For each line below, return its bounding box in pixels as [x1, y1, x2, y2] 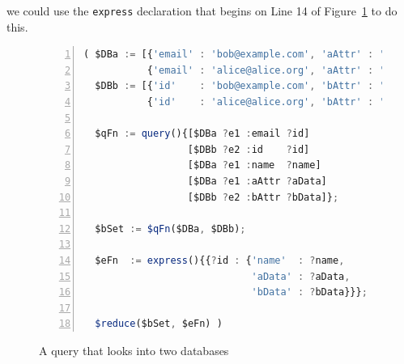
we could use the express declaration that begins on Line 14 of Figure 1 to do [6, 2, 398, 19]
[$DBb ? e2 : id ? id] [187, 143, 310, 155]
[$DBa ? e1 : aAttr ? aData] [187, 176, 327, 187]
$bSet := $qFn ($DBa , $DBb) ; [95, 222, 246, 235]
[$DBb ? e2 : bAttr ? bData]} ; [187, 191, 339, 203]
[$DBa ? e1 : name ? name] [187, 159, 321, 171]
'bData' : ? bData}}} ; [251, 286, 368, 298]
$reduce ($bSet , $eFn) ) [95, 318, 223, 330]
